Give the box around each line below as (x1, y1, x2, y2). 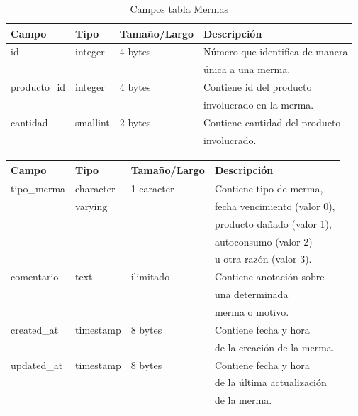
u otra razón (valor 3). (214, 251, 312, 266)
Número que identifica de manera (203, 44, 348, 59)
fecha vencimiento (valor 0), (214, 198, 335, 213)
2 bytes (119, 114, 151, 129)
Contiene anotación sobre (214, 269, 325, 284)
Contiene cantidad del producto (203, 114, 341, 129)
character (75, 181, 116, 196)
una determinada (214, 287, 289, 302)
